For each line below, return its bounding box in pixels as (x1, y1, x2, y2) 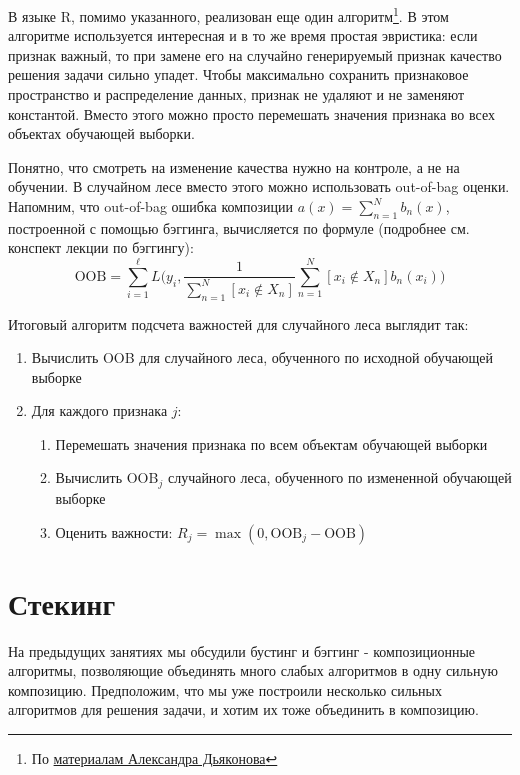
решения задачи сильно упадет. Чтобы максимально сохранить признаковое (8, 64, 469, 85)
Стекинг (8, 582, 116, 623)
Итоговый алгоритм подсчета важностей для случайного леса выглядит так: (8, 313, 469, 334)
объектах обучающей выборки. (8, 123, 195, 144)
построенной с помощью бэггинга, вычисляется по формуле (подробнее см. (8, 217, 470, 238)
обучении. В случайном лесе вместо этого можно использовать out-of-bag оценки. (8, 176, 510, 197)
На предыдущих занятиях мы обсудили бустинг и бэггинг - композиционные (8, 640, 476, 661)
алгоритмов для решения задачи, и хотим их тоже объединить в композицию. (8, 699, 479, 720)
